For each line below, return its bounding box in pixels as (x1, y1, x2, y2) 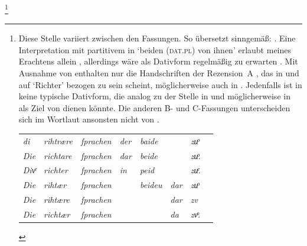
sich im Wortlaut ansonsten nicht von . (18, 113, 159, 125)
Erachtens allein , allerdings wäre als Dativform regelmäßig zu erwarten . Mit (18, 55, 298, 67)
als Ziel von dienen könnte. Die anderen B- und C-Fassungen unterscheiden (18, 101, 290, 114)
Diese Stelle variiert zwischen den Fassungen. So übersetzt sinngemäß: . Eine (18, 32, 296, 44)
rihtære (44, 193, 70, 206)
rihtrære (44, 134, 73, 147)
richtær (44, 208, 70, 220)
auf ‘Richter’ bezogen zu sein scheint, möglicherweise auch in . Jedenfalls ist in (18, 78, 302, 90)
